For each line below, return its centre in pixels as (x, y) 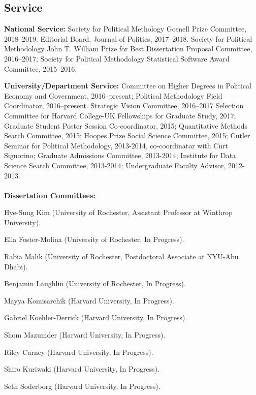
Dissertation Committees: (50, 195)
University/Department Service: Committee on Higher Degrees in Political (128, 86)
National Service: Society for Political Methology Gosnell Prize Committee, (125, 29)
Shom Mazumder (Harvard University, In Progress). (85, 335)
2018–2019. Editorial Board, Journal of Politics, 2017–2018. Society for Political (128, 38)
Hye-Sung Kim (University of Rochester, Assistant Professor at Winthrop (118, 212)
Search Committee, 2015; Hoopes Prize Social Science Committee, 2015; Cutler (127, 135)
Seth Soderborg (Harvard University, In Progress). (82, 386)
